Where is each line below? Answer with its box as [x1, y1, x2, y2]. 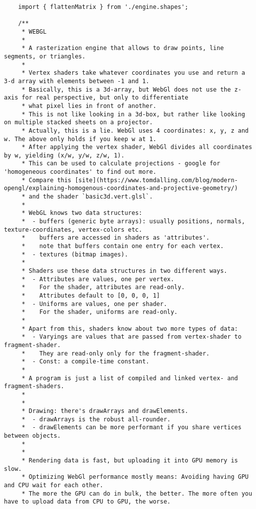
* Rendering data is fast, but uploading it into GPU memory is [21, 457, 238, 464]
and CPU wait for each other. [4, 482, 103, 489]
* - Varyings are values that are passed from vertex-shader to [21, 333, 242, 341]
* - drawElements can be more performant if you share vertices [21, 424, 242, 431]
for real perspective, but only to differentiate [21, 94, 189, 102]
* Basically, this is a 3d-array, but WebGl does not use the [21, 86, 231, 93]
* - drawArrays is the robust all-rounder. [21, 415, 171, 423]
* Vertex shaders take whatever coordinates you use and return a [21, 69, 245, 77]
